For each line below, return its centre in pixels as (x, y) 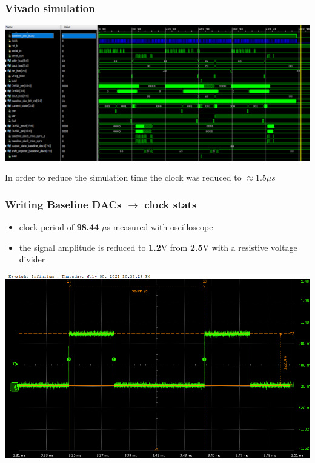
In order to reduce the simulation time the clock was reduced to (123, 177)
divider (32, 259)
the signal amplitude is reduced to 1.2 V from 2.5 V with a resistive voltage (158, 247)
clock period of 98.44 (59, 227)
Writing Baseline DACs (63, 204)
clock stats (171, 204)
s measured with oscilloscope (160, 227)
